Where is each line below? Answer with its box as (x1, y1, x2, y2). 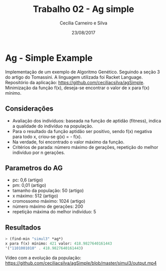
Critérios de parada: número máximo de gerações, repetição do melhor (12, 144, 159, 150)
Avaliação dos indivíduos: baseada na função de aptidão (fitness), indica (12, 118, 162, 124)
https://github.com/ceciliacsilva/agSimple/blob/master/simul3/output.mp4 (5, 260, 157, 266)
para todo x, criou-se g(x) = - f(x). (12, 134, 82, 139)
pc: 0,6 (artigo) (12, 177, 43, 183)
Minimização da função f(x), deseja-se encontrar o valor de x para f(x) (5, 85, 150, 91)
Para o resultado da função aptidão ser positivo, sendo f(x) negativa (12, 128, 153, 134)
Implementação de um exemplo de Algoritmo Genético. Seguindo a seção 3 (5, 69, 160, 75)
